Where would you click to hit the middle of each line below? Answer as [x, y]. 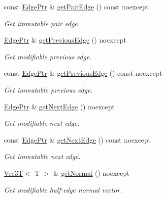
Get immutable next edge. [42, 156]
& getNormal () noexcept [91, 173]
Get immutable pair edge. [42, 23]
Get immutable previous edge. [48, 89]
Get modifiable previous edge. [48, 56]
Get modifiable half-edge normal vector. [63, 189]
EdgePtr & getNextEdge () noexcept [59, 106]
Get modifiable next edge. [42, 123]
